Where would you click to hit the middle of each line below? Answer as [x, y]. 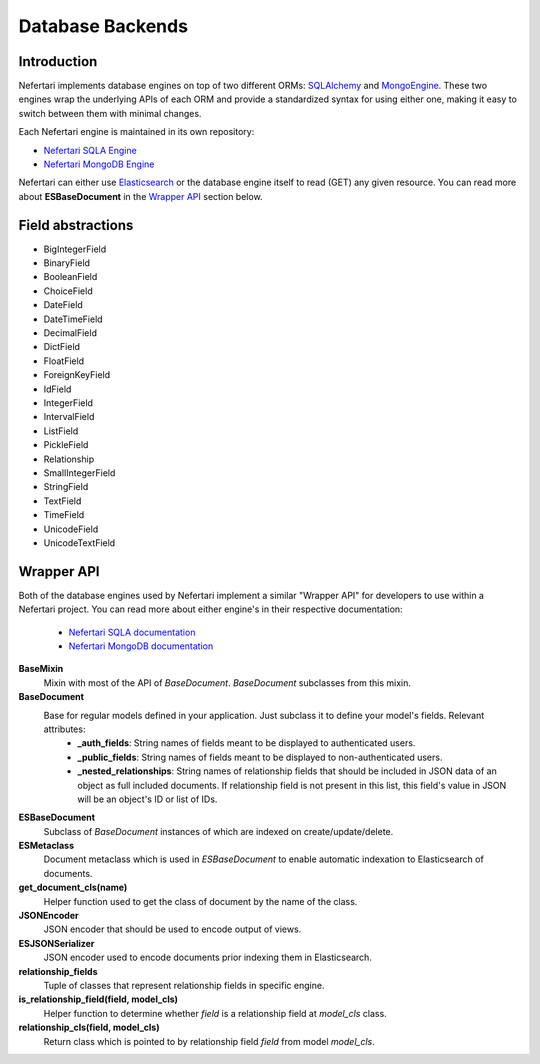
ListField [61, 431]
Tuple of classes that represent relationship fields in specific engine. [184, 985]
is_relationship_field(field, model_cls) [98, 999]
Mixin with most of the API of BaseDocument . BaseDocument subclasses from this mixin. [227, 682]
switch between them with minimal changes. [110, 113]
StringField [66, 487]
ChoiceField [68, 291]
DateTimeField [73, 319]
